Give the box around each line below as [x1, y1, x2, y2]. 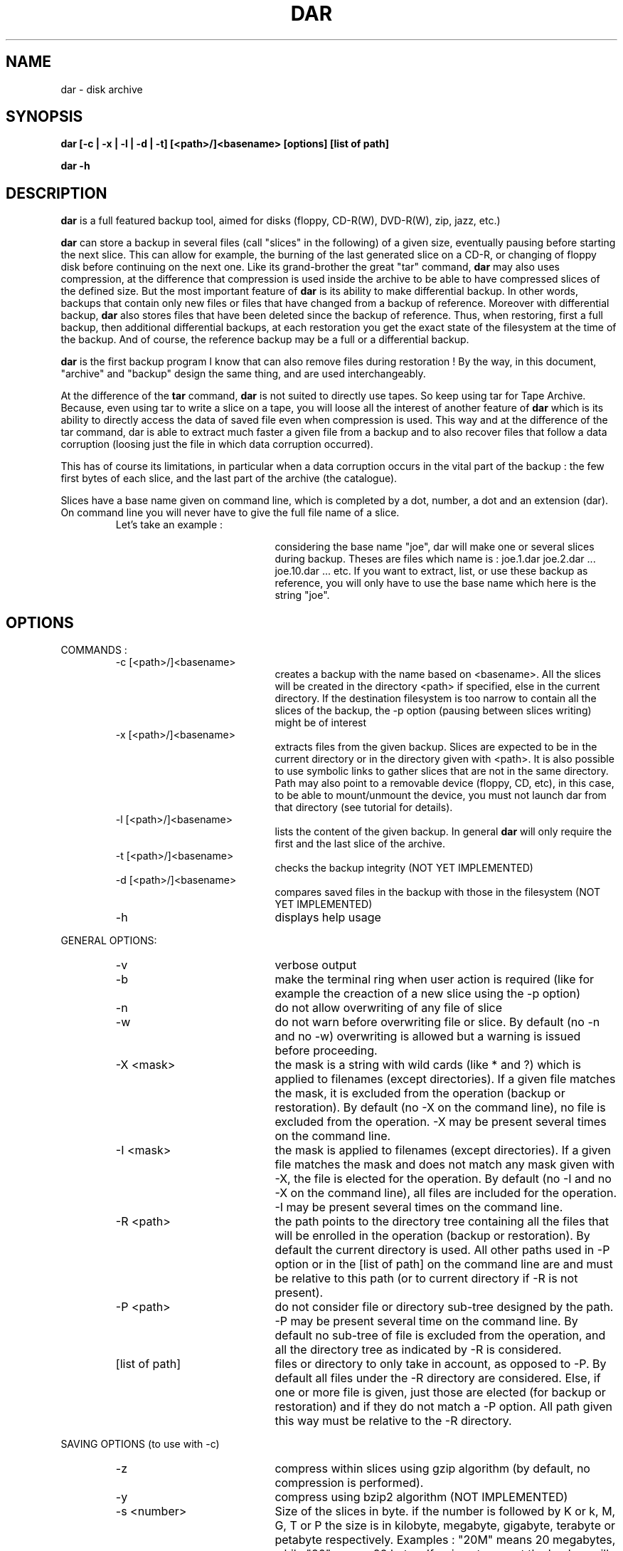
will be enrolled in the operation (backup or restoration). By [275, 1228, 590, 1243]
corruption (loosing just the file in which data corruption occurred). [60, 438, 373, 451]
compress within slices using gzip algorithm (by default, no [275, 1461, 590, 1476]
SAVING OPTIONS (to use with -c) [60, 1438, 220, 1451]
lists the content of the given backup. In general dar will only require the [275, 825, 612, 838]
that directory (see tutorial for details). [275, 801, 453, 814]
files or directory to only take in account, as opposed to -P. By [275, 1357, 607, 1372]
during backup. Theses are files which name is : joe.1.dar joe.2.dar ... [275, 553, 596, 565]
